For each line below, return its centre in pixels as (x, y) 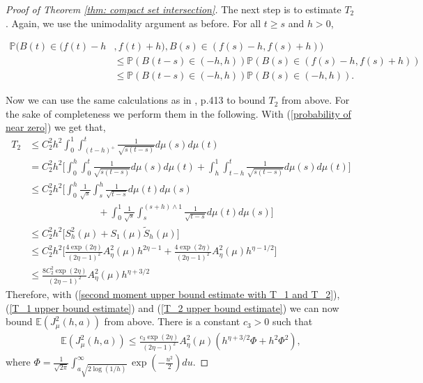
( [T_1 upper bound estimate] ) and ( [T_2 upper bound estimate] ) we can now (172, 307)
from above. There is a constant (172, 321)
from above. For (316, 100)
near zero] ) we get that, (56, 127)
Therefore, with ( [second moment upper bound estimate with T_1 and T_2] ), (173, 294)
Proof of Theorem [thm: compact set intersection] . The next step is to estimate (174, 9)
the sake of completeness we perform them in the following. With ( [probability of (178, 113)
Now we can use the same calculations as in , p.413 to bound (136, 100)
